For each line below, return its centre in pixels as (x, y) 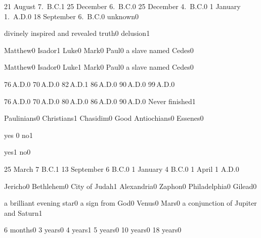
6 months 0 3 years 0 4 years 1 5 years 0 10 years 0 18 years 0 (93, 230)
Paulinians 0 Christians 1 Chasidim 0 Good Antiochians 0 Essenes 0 (104, 118)
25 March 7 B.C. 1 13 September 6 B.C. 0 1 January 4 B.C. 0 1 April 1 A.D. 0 (122, 169)
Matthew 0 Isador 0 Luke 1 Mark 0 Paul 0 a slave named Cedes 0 (99, 67)
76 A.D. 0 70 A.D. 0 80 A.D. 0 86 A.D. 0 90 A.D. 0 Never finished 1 (100, 101)
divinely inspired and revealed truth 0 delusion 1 (77, 33)
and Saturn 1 (23, 212)
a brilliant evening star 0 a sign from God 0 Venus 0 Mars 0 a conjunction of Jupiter (130, 203)
